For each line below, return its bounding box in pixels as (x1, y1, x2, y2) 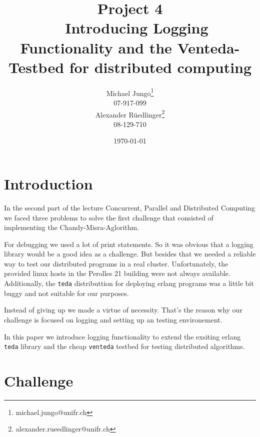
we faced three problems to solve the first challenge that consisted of (4, 212, 213, 222)
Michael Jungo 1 (106, 86, 154, 98)
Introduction (4, 173, 93, 193)
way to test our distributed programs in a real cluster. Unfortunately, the (4, 258, 228, 268)
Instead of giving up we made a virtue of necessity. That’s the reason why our (4, 304, 242, 315)
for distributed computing (69, 56, 252, 77)
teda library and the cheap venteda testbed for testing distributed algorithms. (4, 341, 245, 351)
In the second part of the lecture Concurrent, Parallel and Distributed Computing (4, 202, 255, 212)
